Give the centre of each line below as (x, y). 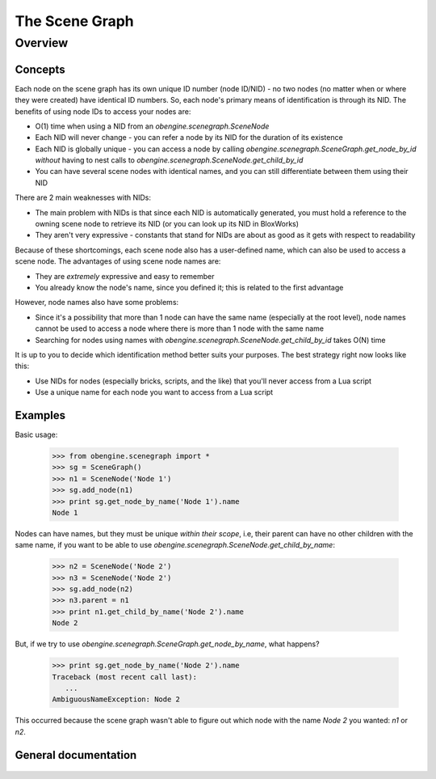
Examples (40, 415)
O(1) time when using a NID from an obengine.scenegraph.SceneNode (152, 126)
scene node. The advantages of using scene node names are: (118, 261)
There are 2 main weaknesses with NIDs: (83, 197)
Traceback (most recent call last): (125, 677)
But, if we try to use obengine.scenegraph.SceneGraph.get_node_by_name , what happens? (167, 644)
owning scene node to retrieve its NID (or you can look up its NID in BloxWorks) (167, 224)
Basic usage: (36, 434)
